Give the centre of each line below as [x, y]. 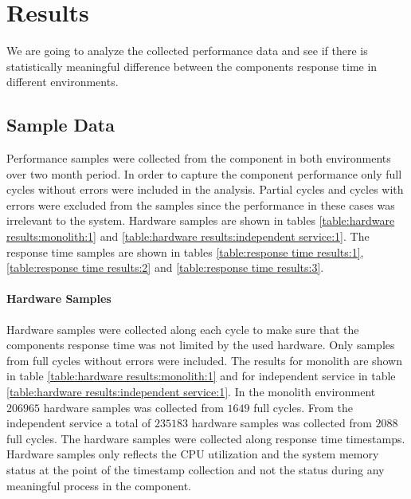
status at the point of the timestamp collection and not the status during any [196, 470]
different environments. [63, 82]
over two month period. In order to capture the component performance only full [204, 173]
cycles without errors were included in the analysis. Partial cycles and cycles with [205, 189]
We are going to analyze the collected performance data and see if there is [187, 51]
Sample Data [61, 125]
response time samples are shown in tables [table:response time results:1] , [185, 251]
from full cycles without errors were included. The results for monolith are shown [204, 360]
